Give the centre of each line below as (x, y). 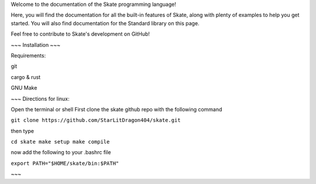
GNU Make (24, 88)
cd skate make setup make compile (60, 142)
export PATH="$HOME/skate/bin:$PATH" (65, 163)
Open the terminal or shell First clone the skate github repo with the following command (116, 109)
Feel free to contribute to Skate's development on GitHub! (80, 34)
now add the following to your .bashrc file (61, 152)
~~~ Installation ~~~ (36, 45)
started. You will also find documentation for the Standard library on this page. (105, 23)
